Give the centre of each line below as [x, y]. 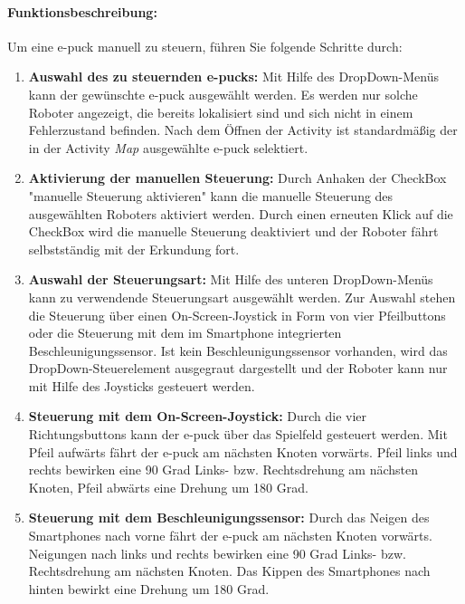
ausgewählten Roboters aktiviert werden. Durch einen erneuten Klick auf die [241, 213]
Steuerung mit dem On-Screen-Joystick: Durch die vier [198, 416]
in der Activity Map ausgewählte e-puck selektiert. [168, 147]
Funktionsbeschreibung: [82, 11]
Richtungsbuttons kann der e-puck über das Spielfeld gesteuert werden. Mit [238, 434]
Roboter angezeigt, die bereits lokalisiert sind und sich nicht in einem [221, 112]
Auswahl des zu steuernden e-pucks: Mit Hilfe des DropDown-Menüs [233, 77]
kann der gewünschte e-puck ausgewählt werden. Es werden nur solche [223, 94]
